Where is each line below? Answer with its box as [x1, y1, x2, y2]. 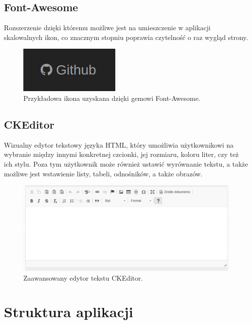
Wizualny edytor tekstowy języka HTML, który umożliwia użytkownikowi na [4, 139, 234, 150]
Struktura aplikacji [4, 301, 133, 321]
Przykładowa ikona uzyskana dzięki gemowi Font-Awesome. [23, 93, 200, 103]
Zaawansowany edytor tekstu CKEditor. [23, 272, 143, 283]
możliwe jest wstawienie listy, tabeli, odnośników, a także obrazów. [4, 168, 203, 178]
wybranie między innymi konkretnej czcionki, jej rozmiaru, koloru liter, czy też [4, 149, 239, 159]
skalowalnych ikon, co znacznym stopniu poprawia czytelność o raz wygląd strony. [4, 32, 248, 42]
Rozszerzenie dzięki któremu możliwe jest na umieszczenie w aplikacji [4, 22, 211, 33]
